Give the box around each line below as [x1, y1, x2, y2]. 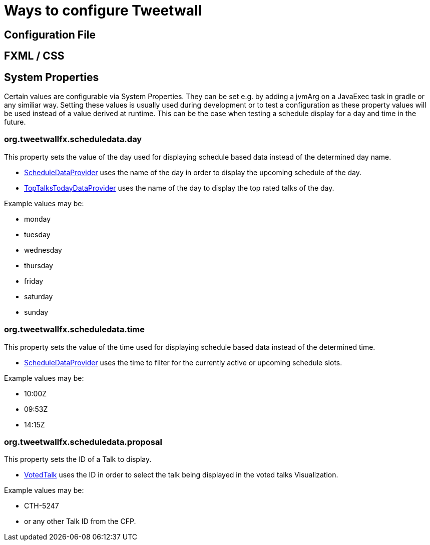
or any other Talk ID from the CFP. [24, 517, 136, 526]
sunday [24, 307, 49, 316]
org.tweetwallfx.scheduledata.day [4, 134, 142, 145]
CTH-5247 [24, 501, 59, 510]
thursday [24, 261, 53, 270]
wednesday [24, 245, 62, 254]
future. [4, 118, 26, 127]
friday [24, 276, 44, 285]
